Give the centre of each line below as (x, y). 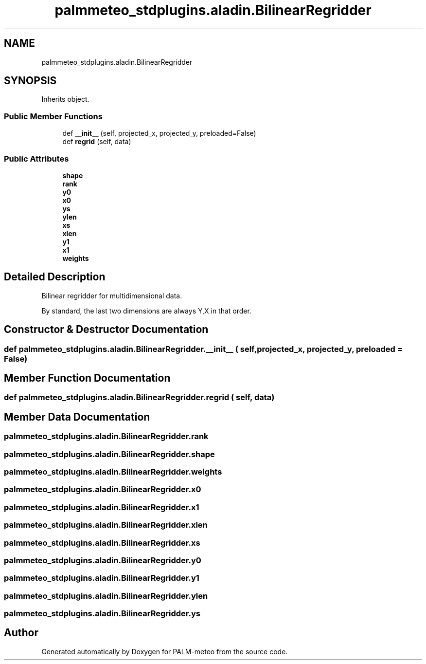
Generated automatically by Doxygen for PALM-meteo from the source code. (165, 651)
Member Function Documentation (87, 378)
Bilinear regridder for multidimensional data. (112, 295)
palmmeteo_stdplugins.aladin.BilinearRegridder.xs (102, 543)
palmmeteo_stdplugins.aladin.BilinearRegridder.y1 (102, 578)
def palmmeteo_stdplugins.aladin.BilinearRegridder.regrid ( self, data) (139, 397)
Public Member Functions (53, 116)
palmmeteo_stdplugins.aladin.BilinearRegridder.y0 (103, 560)
